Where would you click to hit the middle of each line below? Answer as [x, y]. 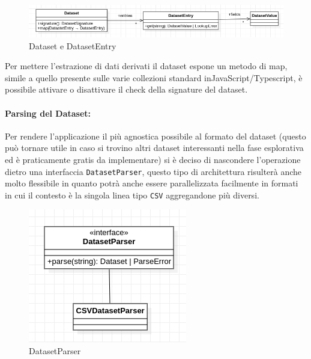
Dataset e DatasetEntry [73, 45]
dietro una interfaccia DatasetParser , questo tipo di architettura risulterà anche [153, 171]
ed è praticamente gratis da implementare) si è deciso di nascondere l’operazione [153, 159]
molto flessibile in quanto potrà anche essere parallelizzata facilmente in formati [152, 183]
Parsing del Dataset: [48, 113]
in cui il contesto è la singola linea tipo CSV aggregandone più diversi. [132, 195]
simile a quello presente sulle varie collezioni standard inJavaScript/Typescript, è [154, 77]
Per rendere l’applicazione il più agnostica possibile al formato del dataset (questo [155, 136]
